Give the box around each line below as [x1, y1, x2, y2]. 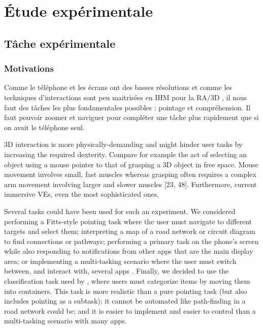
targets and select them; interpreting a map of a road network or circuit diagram [4, 226, 255, 236]
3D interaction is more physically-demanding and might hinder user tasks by [4, 139, 243, 149]
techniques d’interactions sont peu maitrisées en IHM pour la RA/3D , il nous [4, 92, 247, 102]
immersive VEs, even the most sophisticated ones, [4, 189, 159, 199]
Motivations [4, 62, 54, 75]
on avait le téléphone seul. [4, 122, 85, 132]
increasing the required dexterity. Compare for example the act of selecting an [4, 148, 247, 159]
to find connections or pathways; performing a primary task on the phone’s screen [4, 235, 259, 246]
